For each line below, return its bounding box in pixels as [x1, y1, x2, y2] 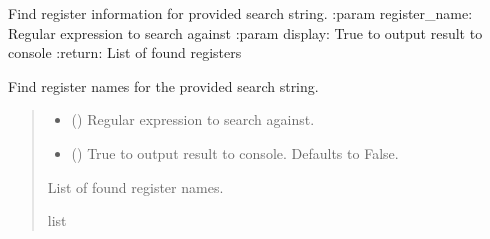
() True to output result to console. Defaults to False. [71, 142, 399, 163]
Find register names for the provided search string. [8, 75, 319, 96]
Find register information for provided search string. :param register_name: [8, 3, 473, 23]
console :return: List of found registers [8, 42, 242, 63]
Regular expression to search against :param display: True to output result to [8, 22, 483, 43]
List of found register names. [47, 176, 224, 197]
